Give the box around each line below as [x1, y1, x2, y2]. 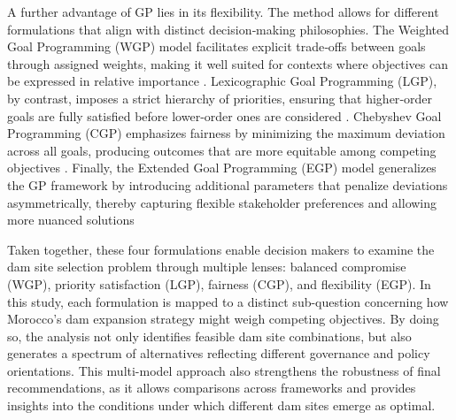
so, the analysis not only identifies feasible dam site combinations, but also [7, 326, 412, 345]
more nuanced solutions [7, 210, 135, 229]
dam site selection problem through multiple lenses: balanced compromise [7, 257, 406, 276]
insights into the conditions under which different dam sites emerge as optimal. [7, 396, 436, 415]
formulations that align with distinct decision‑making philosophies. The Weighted [7, 19, 450, 38]
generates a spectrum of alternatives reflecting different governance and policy [7, 344, 430, 363]
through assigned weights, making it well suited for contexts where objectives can [7, 54, 448, 73]
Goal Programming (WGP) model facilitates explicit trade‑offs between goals [7, 37, 426, 56]
